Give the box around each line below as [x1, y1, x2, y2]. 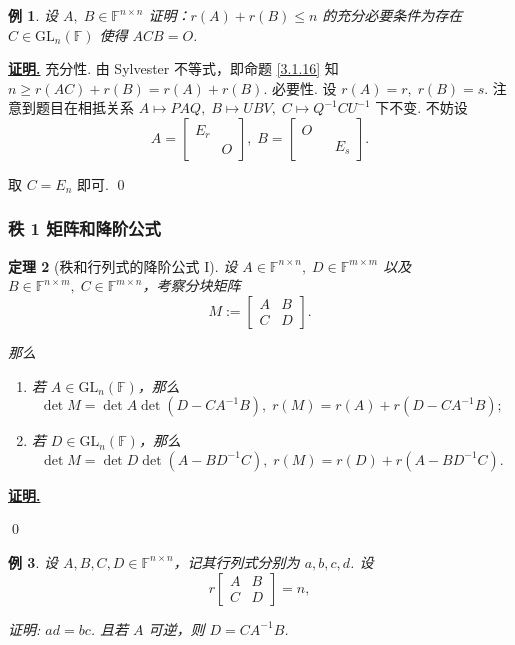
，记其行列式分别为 [173, 551, 300, 572]
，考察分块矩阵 [142, 275, 241, 296]
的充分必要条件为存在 [322, 5, 463, 25]
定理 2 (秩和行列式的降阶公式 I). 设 [8, 255, 238, 276]
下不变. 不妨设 [375, 97, 468, 118]
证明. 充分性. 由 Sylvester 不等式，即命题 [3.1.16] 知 [8, 58, 339, 79]
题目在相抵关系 [35, 97, 134, 118]
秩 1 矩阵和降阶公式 [8, 216, 161, 241]
